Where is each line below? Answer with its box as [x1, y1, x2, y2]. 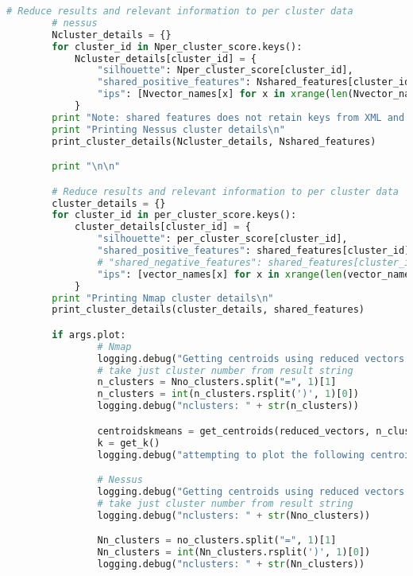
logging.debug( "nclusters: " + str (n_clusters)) [97, 400, 359, 412]
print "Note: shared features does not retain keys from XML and [52, 111, 405, 123]
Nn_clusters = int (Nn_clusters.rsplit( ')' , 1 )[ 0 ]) [97, 547, 371, 558]
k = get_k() [97, 437, 160, 449]
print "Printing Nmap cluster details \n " [52, 292, 274, 304]
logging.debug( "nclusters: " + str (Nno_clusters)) [97, 509, 371, 521]
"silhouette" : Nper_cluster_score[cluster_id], [97, 64, 353, 76]
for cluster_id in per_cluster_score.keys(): [52, 209, 297, 221]
